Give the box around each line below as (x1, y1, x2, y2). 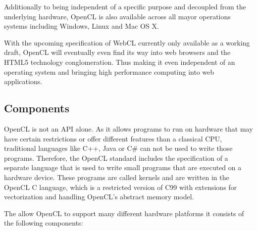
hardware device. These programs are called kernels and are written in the (4, 172, 229, 182)
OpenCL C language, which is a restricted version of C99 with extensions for (4, 182, 237, 192)
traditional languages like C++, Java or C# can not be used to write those (4, 143, 233, 153)
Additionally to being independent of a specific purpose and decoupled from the (4, 1, 246, 11)
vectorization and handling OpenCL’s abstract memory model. (4, 191, 194, 202)
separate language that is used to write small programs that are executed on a (4, 162, 242, 173)
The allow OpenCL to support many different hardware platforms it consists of (4, 208, 244, 218)
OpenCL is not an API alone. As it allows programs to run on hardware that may (4, 123, 253, 134)
